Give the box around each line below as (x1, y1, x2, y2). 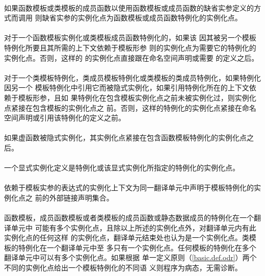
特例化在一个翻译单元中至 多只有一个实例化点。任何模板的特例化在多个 (18, 242, 256, 253)
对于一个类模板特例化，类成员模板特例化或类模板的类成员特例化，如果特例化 (4, 72, 261, 83)
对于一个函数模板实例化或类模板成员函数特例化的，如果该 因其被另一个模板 (4, 32, 256, 43)
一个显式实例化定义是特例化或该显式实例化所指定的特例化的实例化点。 (4, 162, 240, 173)
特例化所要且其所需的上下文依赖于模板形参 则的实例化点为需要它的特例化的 (4, 42, 256, 53)
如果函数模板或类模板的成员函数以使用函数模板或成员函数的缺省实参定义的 (4, 2, 254, 13)
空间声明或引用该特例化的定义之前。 (4, 112, 125, 123)
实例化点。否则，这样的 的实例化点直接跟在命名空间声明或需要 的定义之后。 (4, 52, 259, 63)
